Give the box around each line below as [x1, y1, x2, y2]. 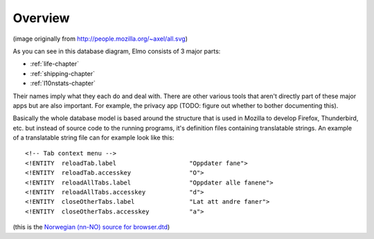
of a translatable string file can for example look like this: [12, 133, 175, 142]
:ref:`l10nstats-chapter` [30, 79, 96, 88]
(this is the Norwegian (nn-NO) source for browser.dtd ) [12, 223, 170, 231]
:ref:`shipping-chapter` [30, 69, 95, 77]
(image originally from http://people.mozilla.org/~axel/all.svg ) [12, 35, 188, 43]
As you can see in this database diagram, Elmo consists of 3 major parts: [12, 47, 221, 55]
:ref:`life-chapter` [30, 59, 80, 68]
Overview [12, 10, 70, 26]
